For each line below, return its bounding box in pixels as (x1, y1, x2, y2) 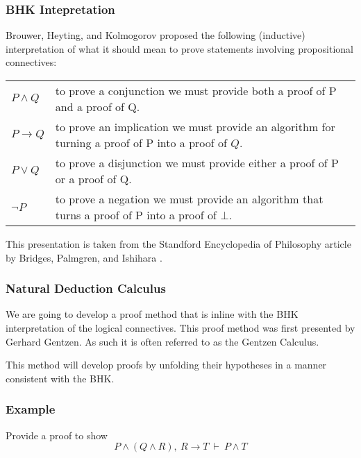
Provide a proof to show (6, 427, 108, 442)
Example (6, 400, 56, 418)
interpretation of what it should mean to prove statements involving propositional (6, 41, 354, 56)
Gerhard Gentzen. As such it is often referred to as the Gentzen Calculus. (6, 334, 319, 348)
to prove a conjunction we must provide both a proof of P (55, 83, 337, 99)
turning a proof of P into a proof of (55, 135, 227, 151)
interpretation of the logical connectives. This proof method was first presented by (6, 321, 355, 334)
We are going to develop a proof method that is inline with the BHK (6, 307, 299, 321)
